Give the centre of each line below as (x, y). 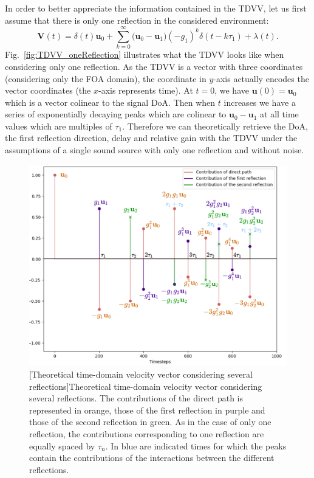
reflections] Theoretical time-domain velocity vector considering (146, 386)
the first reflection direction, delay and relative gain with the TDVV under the (151, 138)
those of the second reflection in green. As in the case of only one (150, 422)
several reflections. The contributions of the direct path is (136, 398)
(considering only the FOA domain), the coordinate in (106, 78)
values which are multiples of (59, 126)
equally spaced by (62, 445)
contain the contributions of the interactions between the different (152, 458)
